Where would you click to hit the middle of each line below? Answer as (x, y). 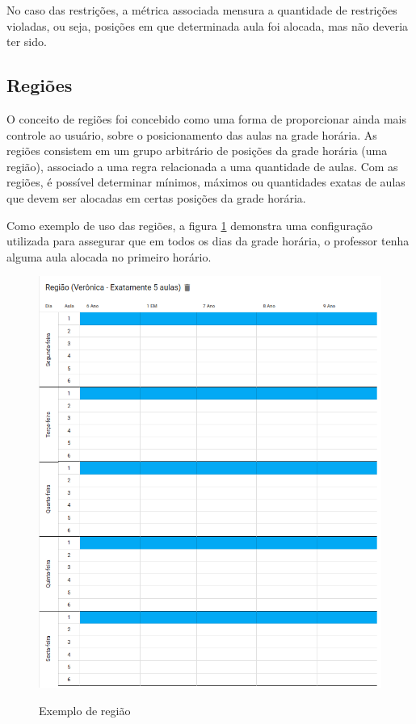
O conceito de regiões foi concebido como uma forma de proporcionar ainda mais (206, 118)
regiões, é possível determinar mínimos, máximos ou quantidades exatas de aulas (206, 182)
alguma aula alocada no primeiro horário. (109, 256)
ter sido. (27, 42)
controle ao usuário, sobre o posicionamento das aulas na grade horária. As (192, 134)
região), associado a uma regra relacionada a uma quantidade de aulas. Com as (202, 166)
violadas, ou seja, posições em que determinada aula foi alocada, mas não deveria (208, 25)
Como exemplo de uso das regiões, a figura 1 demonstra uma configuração (190, 225)
